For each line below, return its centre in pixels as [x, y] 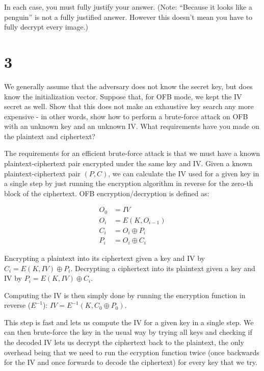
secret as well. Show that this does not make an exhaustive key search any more [129, 106]
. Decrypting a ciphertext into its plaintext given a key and [163, 268]
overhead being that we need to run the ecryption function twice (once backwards [132, 352]
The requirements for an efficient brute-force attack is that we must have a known [132, 153]
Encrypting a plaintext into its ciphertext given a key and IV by [104, 258]
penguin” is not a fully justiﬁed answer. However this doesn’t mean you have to [128, 17]
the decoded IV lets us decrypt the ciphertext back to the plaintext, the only [124, 342]
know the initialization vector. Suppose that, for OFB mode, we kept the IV [123, 96]
